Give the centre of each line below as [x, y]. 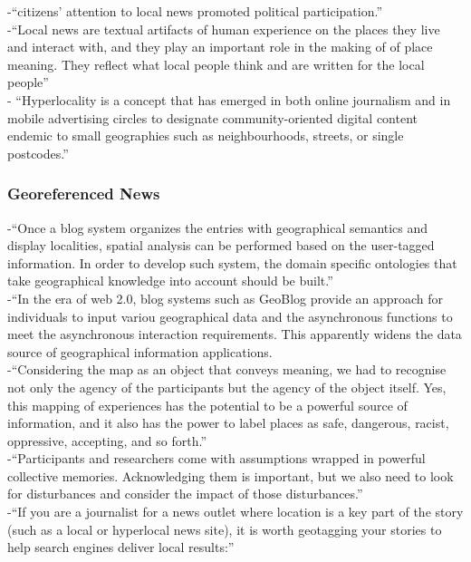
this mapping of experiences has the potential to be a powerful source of [207, 405]
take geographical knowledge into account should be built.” [170, 281]
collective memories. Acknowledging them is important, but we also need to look [231, 475]
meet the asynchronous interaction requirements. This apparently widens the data [235, 334]
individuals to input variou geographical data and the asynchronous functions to [230, 316]
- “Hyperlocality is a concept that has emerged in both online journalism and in [229, 99]
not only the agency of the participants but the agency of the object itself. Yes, [227, 387]
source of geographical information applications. [140, 351]
